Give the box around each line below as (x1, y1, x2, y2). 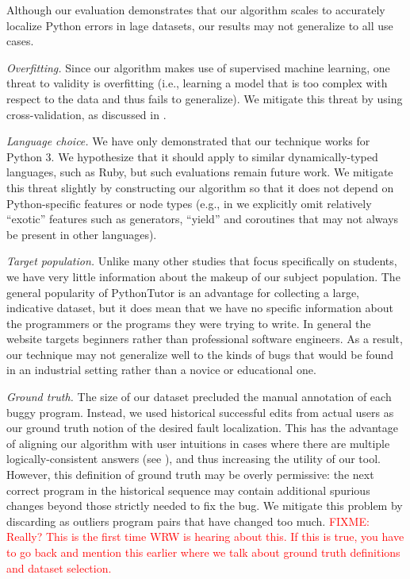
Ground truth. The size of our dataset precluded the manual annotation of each (6, 388, 392, 405)
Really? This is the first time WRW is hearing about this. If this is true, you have (6, 528, 404, 545)
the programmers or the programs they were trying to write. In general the (6, 315, 371, 331)
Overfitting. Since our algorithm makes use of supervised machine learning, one (6, 59, 390, 75)
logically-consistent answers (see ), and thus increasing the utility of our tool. (6, 450, 381, 467)
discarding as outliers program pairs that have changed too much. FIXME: (6, 512, 370, 529)
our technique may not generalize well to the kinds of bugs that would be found (6, 345, 393, 362)
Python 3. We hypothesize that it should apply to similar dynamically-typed (6, 148, 378, 164)
